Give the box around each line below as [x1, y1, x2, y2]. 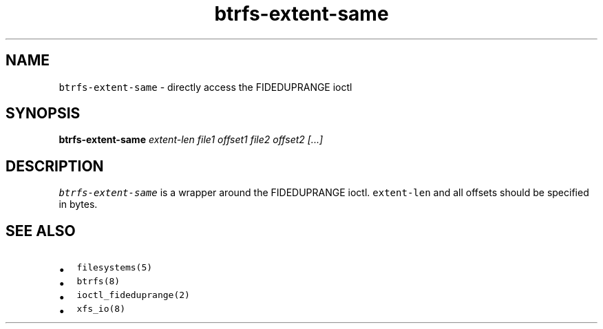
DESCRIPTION [6, 157, 104, 175]
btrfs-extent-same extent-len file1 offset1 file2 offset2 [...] [59, 134, 324, 146]
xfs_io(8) [76, 304, 125, 315]
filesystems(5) [76, 262, 153, 273]
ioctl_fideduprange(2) [76, 290, 190, 301]
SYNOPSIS [6, 105, 81, 123]
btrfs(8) [76, 276, 120, 287]
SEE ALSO [6, 222, 76, 240]
